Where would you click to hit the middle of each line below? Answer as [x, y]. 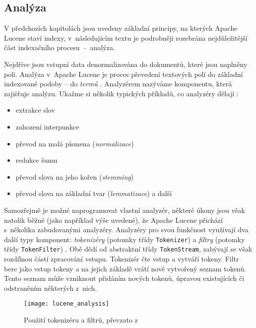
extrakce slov [35, 110]
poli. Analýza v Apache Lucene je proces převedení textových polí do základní [124, 74]
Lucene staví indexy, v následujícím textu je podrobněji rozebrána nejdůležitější [126, 37]
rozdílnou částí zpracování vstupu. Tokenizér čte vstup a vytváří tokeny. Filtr [122, 259]
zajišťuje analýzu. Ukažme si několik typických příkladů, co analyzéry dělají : [121, 93]
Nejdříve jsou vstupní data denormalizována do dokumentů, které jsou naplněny [126, 64]
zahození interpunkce [47, 126]
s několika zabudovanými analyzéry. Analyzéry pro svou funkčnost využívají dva [126, 230]
